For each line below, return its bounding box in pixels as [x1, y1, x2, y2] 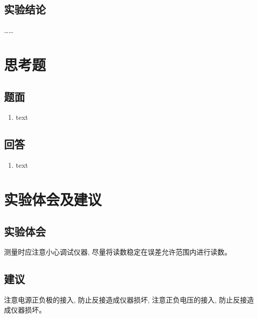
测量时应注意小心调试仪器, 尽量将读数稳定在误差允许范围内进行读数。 [4, 247, 232, 257]
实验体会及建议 [4, 189, 102, 209]
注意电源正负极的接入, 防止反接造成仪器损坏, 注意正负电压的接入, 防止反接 [4, 295, 247, 305]
